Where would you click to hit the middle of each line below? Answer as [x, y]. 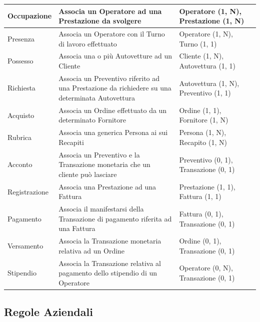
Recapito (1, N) [203, 142]
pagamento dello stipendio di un [108, 273]
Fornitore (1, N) [204, 120]
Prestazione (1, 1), [207, 186]
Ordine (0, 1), [200, 241]
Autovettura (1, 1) [207, 65]
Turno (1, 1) [198, 43]
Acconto [20, 164]
